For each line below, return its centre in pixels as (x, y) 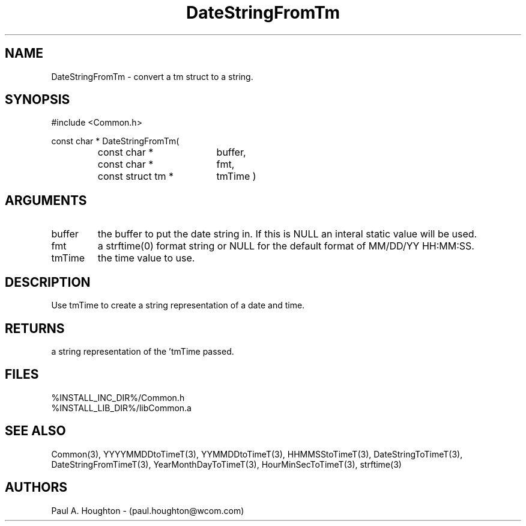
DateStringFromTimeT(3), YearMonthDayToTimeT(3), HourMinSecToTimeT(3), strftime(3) (226, 464)
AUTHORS (36, 488)
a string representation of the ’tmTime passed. (143, 351)
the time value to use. (146, 258)
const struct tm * (135, 176)
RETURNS (35, 328)
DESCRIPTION (48, 282)
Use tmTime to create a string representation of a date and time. (178, 305)
